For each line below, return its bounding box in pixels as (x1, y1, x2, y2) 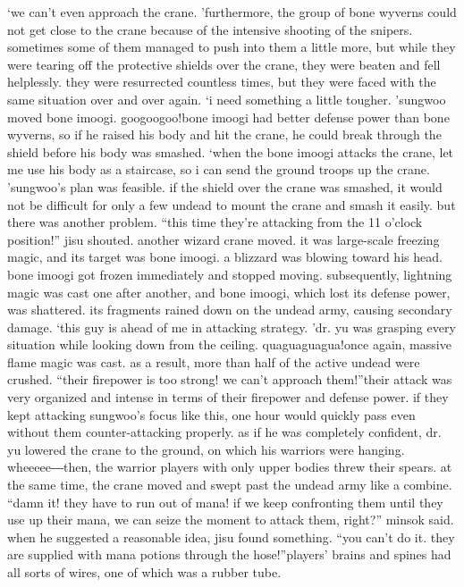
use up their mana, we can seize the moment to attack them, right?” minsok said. (7, 510, 454, 529)
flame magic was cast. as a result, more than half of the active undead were (7, 352, 420, 371)
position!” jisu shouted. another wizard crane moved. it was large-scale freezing (7, 230, 440, 248)
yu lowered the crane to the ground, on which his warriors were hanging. (7, 440, 405, 458)
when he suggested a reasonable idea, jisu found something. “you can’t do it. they (7, 527, 455, 546)
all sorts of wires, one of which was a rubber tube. (7, 563, 282, 581)
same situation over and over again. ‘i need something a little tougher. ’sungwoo (7, 89, 446, 108)
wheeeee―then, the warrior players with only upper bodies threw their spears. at (7, 457, 452, 476)
